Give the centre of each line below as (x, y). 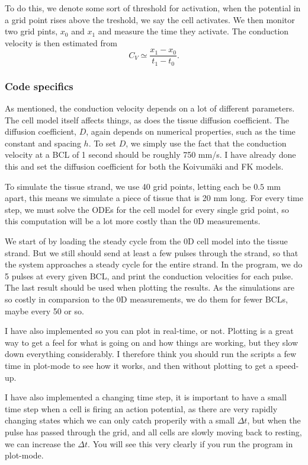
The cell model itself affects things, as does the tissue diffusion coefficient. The (147, 120)
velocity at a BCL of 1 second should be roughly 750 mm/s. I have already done (150, 155)
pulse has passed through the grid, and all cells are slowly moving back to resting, (153, 431)
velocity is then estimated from (61, 42)
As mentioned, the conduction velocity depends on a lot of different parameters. (150, 108)
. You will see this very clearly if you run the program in (190, 443)
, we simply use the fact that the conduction (206, 143)
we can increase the (40, 443)
